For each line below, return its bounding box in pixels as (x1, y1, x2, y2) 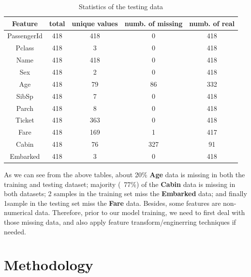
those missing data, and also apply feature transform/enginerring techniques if (4, 216, 236, 227)
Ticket (15, 115, 34, 125)
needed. (4, 226, 26, 236)
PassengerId (7, 31, 43, 41)
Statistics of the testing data (79, 1, 163, 11)
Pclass (15, 43, 34, 53)
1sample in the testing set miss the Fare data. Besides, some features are (4, 198, 221, 208)
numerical (4, 207, 33, 217)
